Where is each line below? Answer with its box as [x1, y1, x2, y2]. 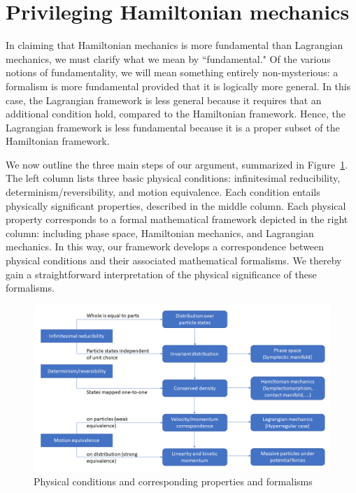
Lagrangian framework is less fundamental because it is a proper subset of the [6, 120, 340, 134]
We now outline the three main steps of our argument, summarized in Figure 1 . [6, 157, 348, 171]
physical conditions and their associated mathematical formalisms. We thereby [6, 253, 342, 268]
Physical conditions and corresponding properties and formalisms [34, 473, 313, 488]
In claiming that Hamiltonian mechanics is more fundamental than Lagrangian [6, 38, 343, 52]
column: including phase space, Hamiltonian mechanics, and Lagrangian [6, 225, 314, 240]
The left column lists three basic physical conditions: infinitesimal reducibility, [6, 171, 341, 185]
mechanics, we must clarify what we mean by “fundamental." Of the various [6, 51, 331, 66]
